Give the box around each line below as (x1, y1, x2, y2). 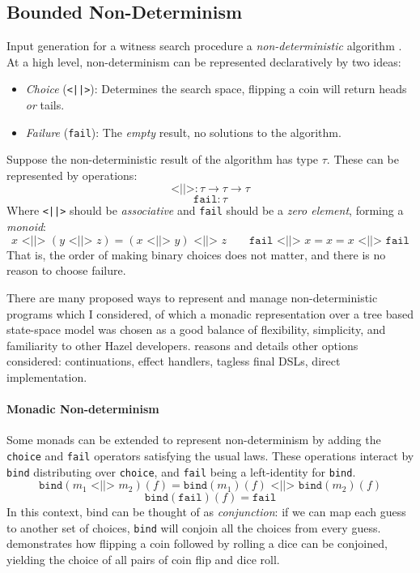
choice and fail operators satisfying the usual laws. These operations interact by (6, 447, 414, 464)
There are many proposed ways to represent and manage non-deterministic (6, 289, 378, 306)
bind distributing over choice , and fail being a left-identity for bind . (6, 463, 356, 480)
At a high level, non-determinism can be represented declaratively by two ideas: (6, 53, 401, 70)
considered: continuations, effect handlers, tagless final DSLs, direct (6, 353, 341, 370)
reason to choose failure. (6, 262, 126, 279)
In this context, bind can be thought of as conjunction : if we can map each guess (6, 503, 406, 520)
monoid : (6, 218, 46, 235)
